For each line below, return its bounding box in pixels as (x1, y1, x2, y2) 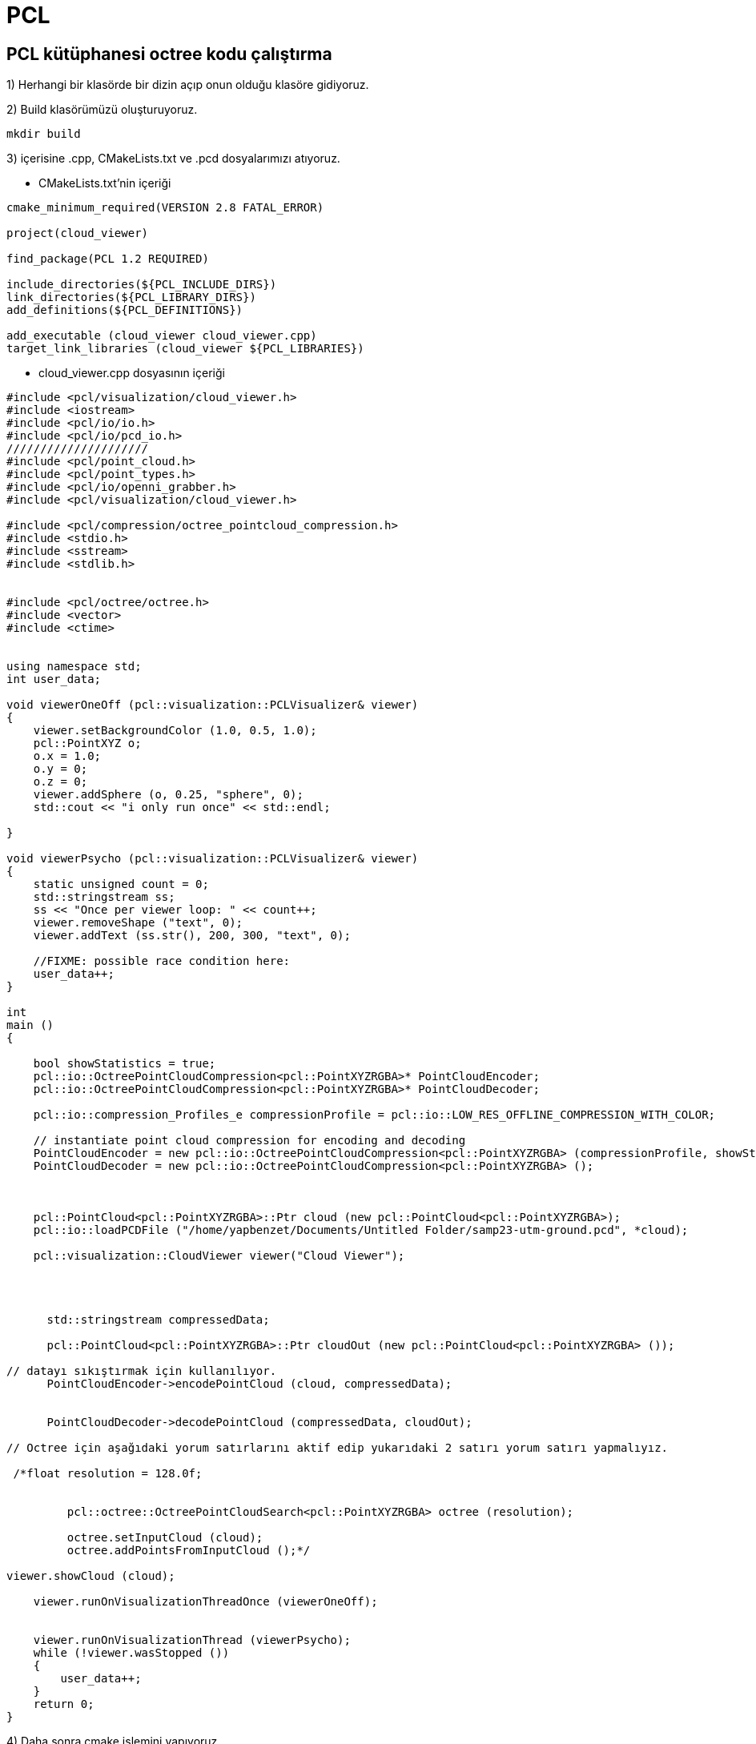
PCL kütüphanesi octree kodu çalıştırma (6, 43, 332, 64)
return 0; (33, 1698, 94, 1711)
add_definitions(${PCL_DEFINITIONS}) (6, 303, 243, 317)
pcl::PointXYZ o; (33, 737, 142, 750)
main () (6, 1019, 54, 1032)
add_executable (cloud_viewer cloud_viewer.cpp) (6, 329, 317, 343)
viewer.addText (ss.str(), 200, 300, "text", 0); (33, 929, 351, 942)
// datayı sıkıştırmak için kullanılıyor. (6, 1364, 277, 1378)
